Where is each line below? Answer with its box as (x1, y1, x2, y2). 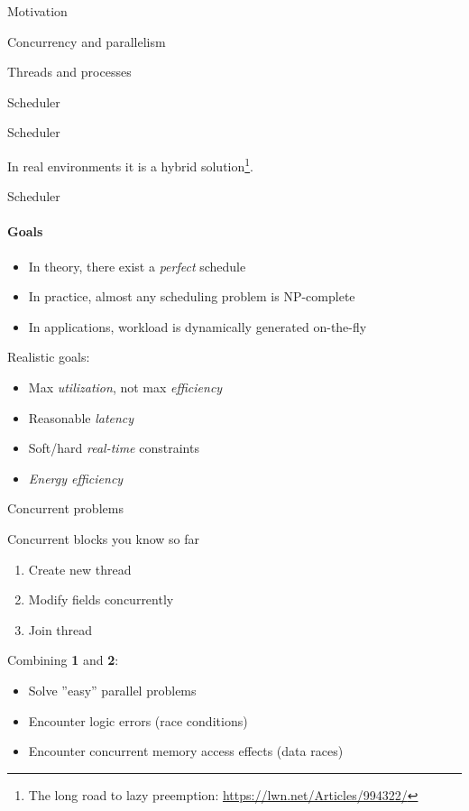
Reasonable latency (28, 408, 134, 427)
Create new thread (28, 559, 132, 578)
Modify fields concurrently (28, 590, 174, 609)
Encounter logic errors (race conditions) (28, 711, 248, 730)
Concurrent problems (7, 499, 124, 518)
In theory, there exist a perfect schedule (28, 256, 246, 275)
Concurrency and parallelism (7, 32, 166, 51)
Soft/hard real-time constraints (28, 438, 199, 457)
